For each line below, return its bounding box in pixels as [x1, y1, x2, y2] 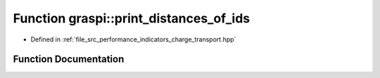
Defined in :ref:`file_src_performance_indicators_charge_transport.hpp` [30, 35, 236, 44]
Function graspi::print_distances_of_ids [13, 11, 251, 26]
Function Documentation [13, 53, 125, 65]
